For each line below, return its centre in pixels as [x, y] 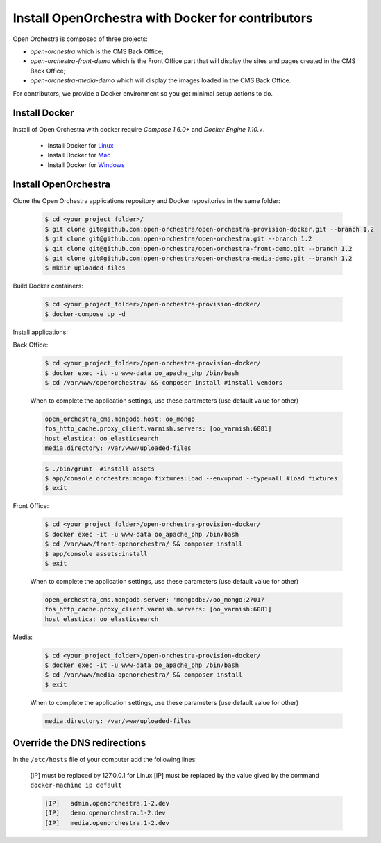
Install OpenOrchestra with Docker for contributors [163, 18]
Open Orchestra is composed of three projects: [81, 39]
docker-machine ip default [76, 785]
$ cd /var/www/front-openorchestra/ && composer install [144, 544]
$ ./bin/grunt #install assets [100, 469]
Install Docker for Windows [86, 165]
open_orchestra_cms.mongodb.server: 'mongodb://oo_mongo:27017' [156, 599]
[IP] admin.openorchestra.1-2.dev [107, 803]
